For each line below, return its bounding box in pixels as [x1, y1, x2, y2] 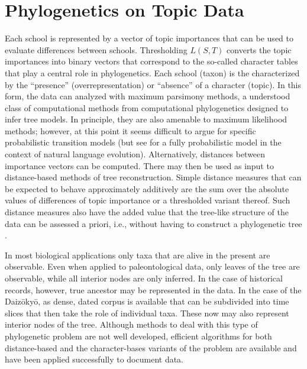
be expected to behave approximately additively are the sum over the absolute [5, 182, 289, 195]
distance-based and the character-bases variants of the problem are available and [5, 341, 297, 354]
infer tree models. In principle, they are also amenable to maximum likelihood [5, 113, 287, 125]
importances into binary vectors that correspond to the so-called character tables [5, 55, 298, 67]
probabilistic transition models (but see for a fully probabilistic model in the [5, 136, 282, 148]
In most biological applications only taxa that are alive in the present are [5, 248, 270, 261]
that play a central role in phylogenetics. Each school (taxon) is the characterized [5, 66, 300, 79]
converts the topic [227, 43, 292, 56]
